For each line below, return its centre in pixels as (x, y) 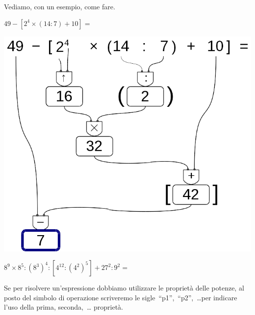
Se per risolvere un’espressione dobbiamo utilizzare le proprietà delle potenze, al (124, 288)
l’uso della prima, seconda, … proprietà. (64, 307)
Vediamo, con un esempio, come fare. (60, 6)
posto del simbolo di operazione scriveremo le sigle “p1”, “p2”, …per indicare (121, 297)
